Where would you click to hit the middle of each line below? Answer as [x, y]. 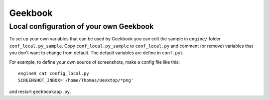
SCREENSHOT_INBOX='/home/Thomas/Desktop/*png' [76, 80]
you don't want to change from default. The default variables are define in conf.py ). [96, 53]
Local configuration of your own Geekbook [81, 26]
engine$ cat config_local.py [54, 73]
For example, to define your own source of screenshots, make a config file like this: [95, 62]
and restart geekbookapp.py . [40, 92]
